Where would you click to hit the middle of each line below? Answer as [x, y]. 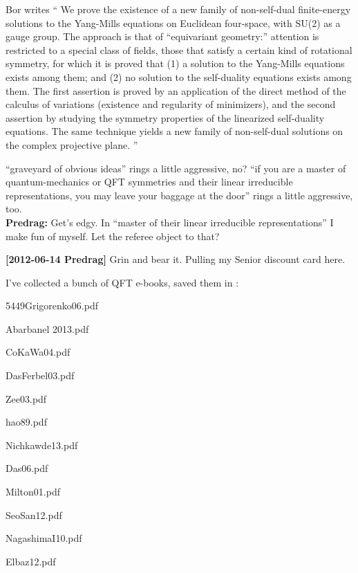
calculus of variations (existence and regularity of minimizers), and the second [171, 104]
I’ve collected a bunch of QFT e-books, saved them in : [122, 282]
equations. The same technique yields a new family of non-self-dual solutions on [175, 131]
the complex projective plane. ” [72, 144]
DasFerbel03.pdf [40, 375]
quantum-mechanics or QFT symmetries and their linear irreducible [149, 182]
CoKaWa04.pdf [38, 352]
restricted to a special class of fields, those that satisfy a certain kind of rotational [179, 49]
